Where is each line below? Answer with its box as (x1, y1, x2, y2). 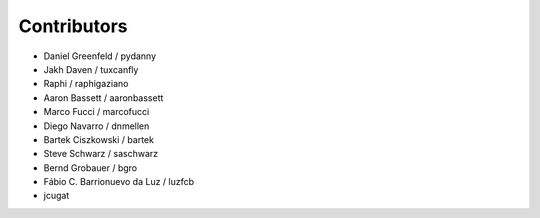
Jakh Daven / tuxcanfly (43, 63, 139, 75)
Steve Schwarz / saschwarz (43, 148, 159, 160)
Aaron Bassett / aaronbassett (43, 91, 164, 104)
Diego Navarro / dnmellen (43, 120, 150, 132)
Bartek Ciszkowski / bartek (43, 133, 155, 145)
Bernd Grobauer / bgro (43, 161, 138, 174)
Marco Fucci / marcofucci (43, 106, 150, 118)
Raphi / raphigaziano (43, 78, 129, 90)
